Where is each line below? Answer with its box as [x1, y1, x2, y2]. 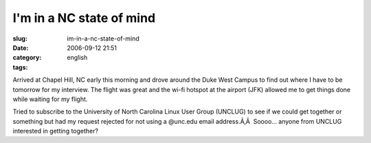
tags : [12, 63, 28, 71]
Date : [12, 43, 29, 52]
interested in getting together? [12, 127, 99, 135]
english [67, 54, 88, 62]
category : [12, 54, 42, 62]
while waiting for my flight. [12, 95, 88, 103]
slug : [12, 34, 27, 43]
